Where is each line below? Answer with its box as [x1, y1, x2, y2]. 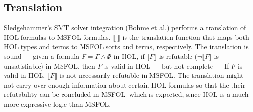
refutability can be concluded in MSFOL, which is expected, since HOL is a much [4, 89, 249, 99]
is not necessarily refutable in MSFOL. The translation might [60, 70, 244, 80]
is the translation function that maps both [122, 32, 249, 42]
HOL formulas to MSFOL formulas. [4, 32, 111, 42]
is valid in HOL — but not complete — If [104, 60, 229, 71]
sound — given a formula [4, 51, 80, 61]
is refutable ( [159, 51, 198, 61]
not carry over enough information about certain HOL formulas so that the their [4, 79, 246, 90]
